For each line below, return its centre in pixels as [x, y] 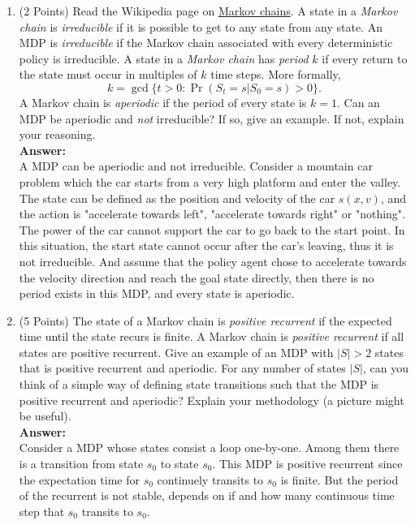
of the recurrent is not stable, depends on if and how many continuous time [207, 495]
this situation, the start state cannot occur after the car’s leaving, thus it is [206, 245]
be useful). [45, 416]
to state [179, 464]
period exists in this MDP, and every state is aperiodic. [157, 293]
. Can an [359, 102]
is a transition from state [81, 464]
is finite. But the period [339, 479]
